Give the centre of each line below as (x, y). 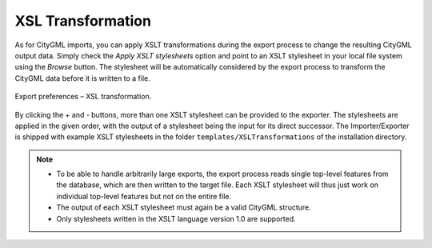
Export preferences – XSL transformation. (83, 97)
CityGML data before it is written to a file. (83, 78)
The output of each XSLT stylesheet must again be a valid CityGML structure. (184, 207)
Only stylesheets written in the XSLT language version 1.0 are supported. (176, 218)
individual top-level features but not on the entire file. (144, 196)
